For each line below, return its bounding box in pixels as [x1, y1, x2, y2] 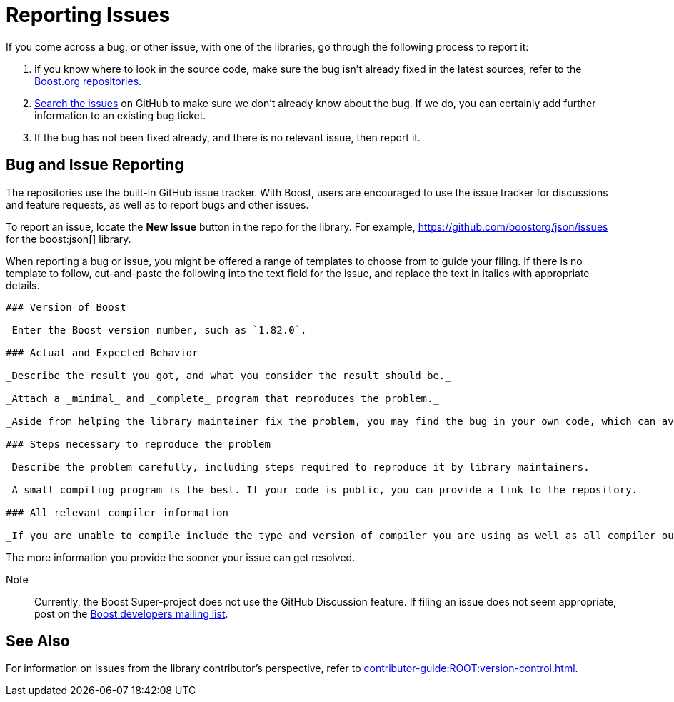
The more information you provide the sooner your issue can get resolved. [6, 551, 356, 563]
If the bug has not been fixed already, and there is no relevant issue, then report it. [34, 131, 421, 144]
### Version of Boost [6, 301, 126, 313]
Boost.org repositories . [34, 74, 142, 87]
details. [6, 279, 40, 291]
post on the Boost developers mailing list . [34, 607, 228, 620]
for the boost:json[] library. [6, 232, 131, 245]
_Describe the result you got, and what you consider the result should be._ [6, 369, 451, 381]
